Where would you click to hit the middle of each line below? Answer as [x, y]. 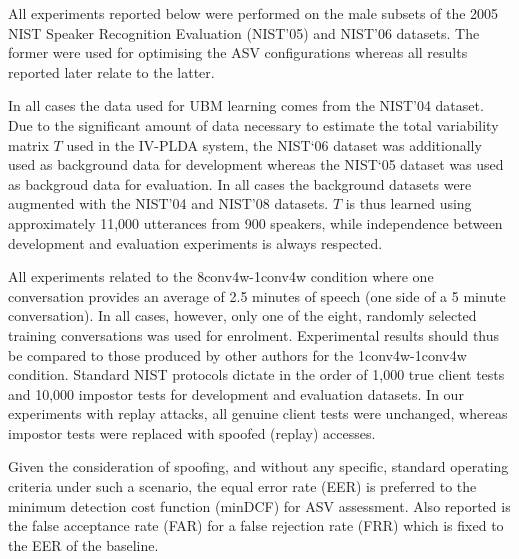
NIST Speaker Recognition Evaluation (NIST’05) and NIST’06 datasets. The [244, 32]
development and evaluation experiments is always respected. [195, 242]
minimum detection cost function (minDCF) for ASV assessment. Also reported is [259, 505]
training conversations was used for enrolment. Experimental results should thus [254, 334]
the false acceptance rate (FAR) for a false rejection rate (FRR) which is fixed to [256, 525]
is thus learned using [408, 203]
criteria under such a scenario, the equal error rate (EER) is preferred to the [242, 486]
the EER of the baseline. [83, 544]
